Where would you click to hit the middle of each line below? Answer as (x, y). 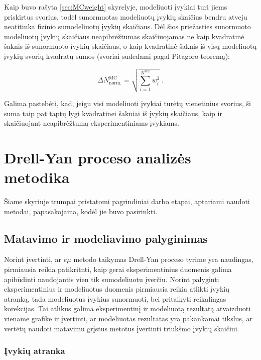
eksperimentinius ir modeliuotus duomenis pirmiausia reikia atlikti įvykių (117, 289)
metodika (37, 177)
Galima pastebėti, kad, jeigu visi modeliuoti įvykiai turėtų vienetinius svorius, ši (127, 103)
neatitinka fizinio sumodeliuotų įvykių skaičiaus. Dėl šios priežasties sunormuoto (127, 26)
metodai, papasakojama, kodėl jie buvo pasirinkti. (81, 211)
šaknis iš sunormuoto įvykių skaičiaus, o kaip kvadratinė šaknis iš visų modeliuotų (130, 46)
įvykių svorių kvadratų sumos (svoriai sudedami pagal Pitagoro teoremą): (117, 56)
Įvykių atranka (35, 351)
